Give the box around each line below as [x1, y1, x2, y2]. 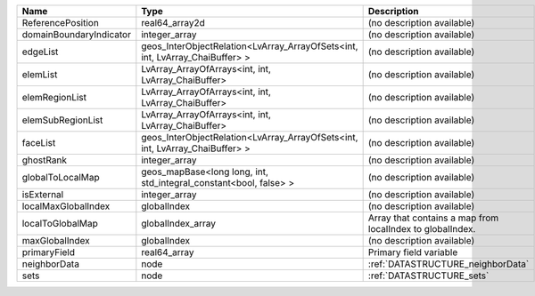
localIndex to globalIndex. [367, 223, 476, 235]
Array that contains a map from [367, 212, 499, 224]
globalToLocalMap [21, 172, 100, 183]
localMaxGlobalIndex [21, 200, 111, 212]
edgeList [21, 45, 59, 58]
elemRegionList [21, 92, 87, 103]
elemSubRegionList [21, 114, 103, 126]
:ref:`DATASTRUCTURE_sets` [367, 269, 490, 282]
